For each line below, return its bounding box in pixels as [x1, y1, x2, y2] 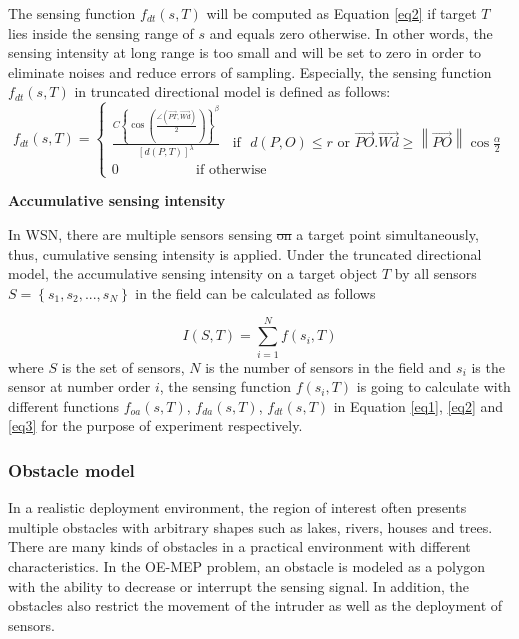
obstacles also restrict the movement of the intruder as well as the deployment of [8, 595, 503, 616]
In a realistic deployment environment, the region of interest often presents [8, 497, 467, 518]
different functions [8, 395, 119, 416]
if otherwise [196, 163, 267, 178]
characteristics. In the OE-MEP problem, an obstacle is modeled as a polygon [8, 555, 486, 576]
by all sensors [394, 263, 477, 284]
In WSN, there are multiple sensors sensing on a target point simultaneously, [8, 224, 479, 245]
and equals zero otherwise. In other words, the [209, 22, 493, 43]
